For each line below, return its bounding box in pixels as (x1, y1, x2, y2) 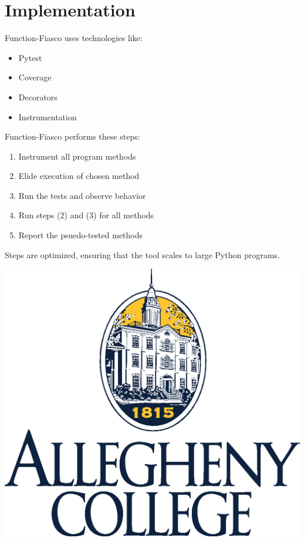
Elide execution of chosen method (18, 170, 140, 182)
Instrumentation (18, 110, 77, 123)
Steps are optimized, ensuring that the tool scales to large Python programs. (5, 248, 280, 261)
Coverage (18, 71, 52, 83)
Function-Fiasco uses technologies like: (5, 32, 143, 44)
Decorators (18, 90, 57, 103)
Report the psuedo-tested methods (18, 229, 143, 241)
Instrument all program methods (18, 150, 136, 162)
